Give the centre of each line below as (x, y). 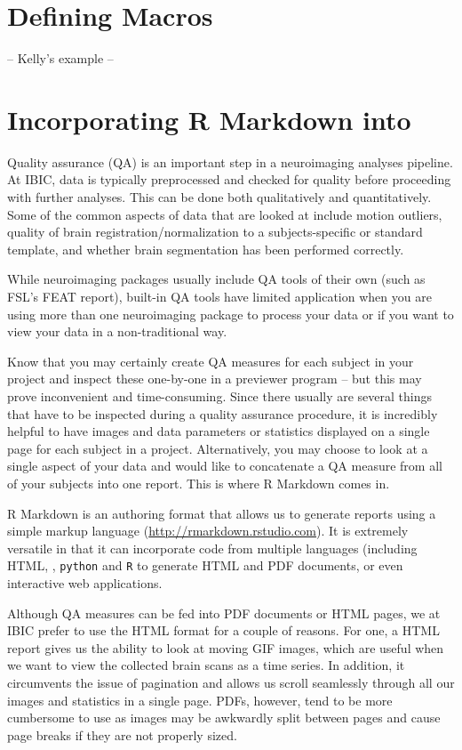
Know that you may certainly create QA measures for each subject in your (211, 361)
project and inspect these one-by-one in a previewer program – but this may (215, 379)
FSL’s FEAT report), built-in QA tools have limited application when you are (219, 296)
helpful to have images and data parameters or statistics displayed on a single (219, 431)
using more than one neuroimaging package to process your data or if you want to (231, 314)
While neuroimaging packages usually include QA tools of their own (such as (216, 279)
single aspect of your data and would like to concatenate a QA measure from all (225, 466)
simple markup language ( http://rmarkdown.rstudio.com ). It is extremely (208, 531)
